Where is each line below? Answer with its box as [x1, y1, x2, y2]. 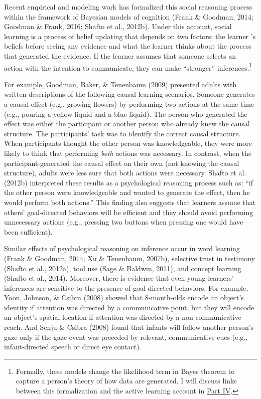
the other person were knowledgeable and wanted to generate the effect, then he [4, 187, 250, 197]
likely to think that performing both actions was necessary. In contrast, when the [4, 147, 252, 158]
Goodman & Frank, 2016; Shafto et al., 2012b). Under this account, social [4, 21, 232, 32]
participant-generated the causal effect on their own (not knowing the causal [4, 157, 239, 168]
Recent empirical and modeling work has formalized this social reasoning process [4, 2, 252, 12]
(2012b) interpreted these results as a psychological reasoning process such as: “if [4, 177, 253, 187]
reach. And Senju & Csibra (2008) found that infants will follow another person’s [4, 322, 254, 332]
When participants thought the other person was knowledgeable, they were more [4, 138, 252, 148]
